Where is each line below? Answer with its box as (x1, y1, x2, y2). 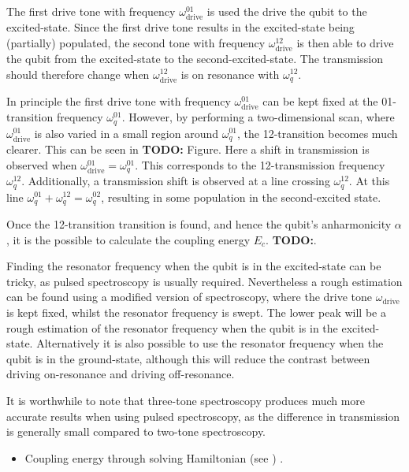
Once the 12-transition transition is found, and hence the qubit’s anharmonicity (6, 215, 392, 232)
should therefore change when (6, 65, 150, 82)
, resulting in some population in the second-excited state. (101, 188, 381, 205)
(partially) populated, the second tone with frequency (6, 34, 266, 50)
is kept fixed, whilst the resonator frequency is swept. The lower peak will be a (6, 303, 386, 320)
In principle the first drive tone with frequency (6, 92, 231, 109)
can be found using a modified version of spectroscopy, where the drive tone (6, 288, 373, 305)
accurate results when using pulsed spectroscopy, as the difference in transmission (6, 407, 400, 424)
